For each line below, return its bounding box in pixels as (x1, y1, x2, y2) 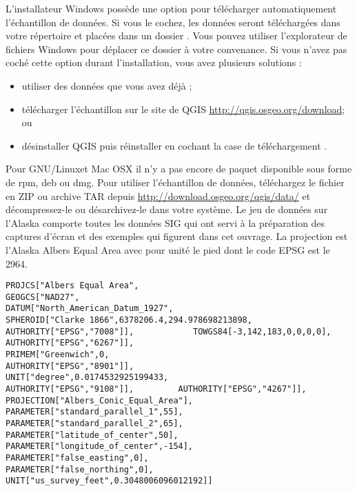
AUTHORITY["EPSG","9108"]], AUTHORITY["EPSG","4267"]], (6, 384, 307, 394)
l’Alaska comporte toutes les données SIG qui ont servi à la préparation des (6, 215, 325, 230)
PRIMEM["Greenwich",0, (6, 350, 110, 360)
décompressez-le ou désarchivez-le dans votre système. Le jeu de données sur (6, 202, 328, 217)
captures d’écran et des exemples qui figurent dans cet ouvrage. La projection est (6, 229, 348, 243)
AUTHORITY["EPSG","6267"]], (6, 338, 134, 348)
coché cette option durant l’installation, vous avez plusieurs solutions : (6, 55, 302, 70)
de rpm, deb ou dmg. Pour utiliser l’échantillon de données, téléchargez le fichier (6, 174, 345, 189)
